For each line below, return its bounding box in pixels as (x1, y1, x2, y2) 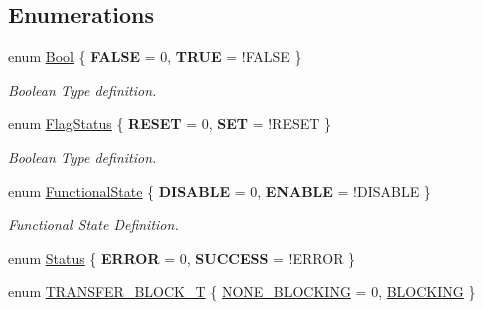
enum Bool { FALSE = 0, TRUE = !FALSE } (8, 46, 302, 67)
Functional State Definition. (8, 214, 179, 235)
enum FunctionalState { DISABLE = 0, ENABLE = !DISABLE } (8, 180, 431, 201)
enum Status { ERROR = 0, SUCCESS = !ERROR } (8, 247, 356, 268)
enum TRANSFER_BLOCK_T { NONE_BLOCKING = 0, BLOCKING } (8, 281, 476, 302)
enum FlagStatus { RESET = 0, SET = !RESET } (8, 113, 332, 134)
